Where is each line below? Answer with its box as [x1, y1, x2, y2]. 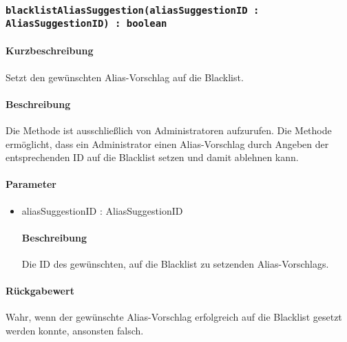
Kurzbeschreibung [6, 43, 94, 58]
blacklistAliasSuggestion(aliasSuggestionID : [6, 4, 260, 16]
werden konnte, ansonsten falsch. [6, 323, 144, 338]
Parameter [6, 177, 56, 191]
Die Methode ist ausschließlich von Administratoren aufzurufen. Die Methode [6, 123, 332, 138]
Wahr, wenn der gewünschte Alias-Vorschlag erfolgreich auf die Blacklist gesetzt [6, 310, 342, 324]
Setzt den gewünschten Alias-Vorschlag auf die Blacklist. [6, 70, 244, 84]
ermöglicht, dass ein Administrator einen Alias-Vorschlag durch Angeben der [6, 136, 329, 151]
